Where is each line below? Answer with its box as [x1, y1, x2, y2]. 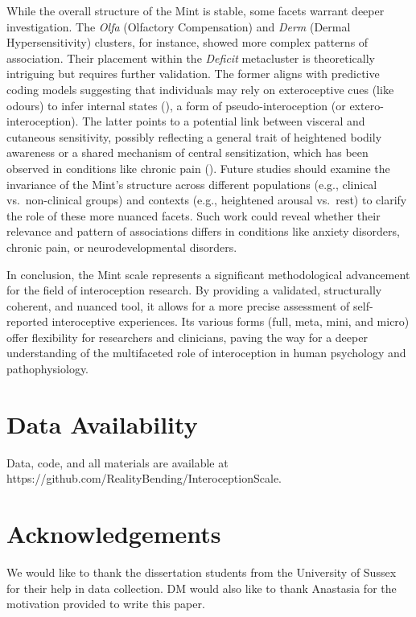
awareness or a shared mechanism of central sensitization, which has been [6, 144, 369, 161]
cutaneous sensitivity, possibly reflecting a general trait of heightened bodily [6, 128, 382, 145]
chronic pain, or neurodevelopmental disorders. [6, 238, 237, 255]
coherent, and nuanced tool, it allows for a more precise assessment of [6, 297, 350, 314]
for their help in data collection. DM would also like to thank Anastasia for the [6, 579, 397, 596]
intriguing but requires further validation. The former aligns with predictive [6, 65, 380, 82]
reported [6, 313, 48, 330]
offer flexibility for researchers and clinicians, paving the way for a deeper [6, 328, 368, 345]
